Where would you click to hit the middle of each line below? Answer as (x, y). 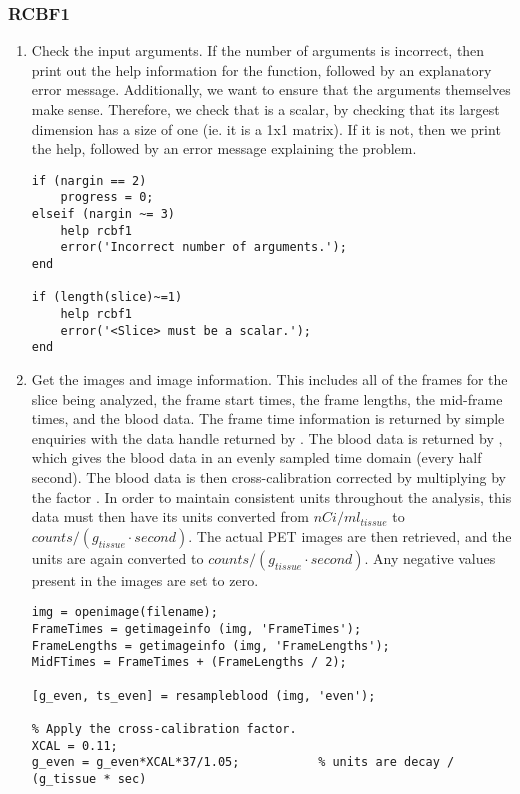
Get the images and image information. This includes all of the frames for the (269, 379)
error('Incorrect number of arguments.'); (203, 247)
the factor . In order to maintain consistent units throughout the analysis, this (271, 496)
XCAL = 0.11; (74, 745)
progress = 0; (107, 197)
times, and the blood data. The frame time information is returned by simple (268, 418)
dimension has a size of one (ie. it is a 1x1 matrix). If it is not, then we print (266, 128)
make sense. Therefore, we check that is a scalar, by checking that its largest (265, 109)
